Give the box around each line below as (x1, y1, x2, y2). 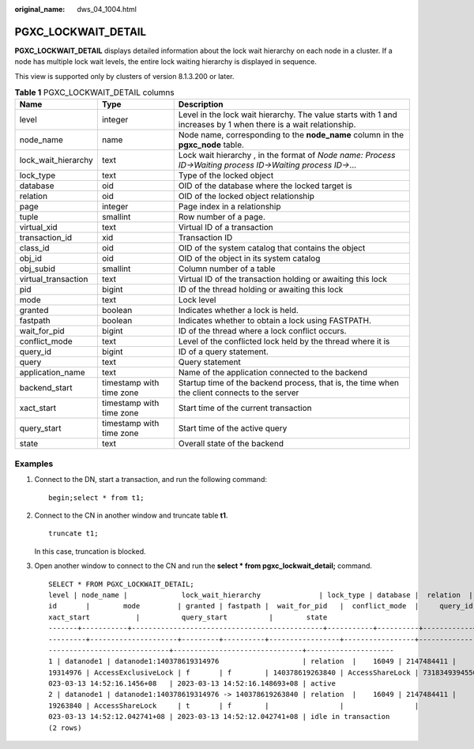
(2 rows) (48, 723, 82, 732)
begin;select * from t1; (48, 493, 145, 502)
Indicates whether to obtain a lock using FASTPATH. (178, 315, 371, 326)
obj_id (19, 253, 43, 264)
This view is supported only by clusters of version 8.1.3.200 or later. (14, 71, 235, 81)
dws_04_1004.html (77, 5, 137, 13)
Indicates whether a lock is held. (178, 305, 299, 316)
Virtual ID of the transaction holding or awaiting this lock (178, 273, 387, 284)
